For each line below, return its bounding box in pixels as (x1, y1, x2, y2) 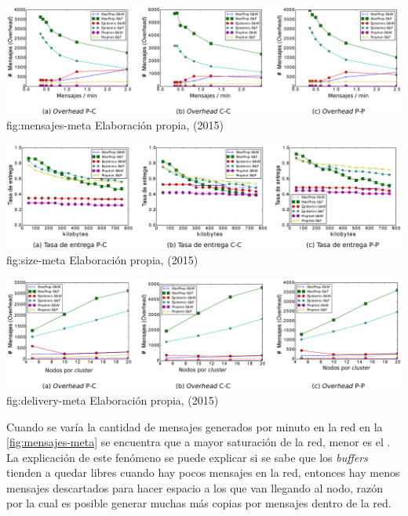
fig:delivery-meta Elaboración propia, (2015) (6, 391, 219, 408)
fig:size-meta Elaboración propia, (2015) (6, 251, 199, 267)
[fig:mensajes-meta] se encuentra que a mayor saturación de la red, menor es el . (6, 434, 391, 450)
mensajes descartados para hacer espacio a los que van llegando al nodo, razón (6, 479, 384, 496)
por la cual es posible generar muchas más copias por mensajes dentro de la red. (6, 495, 392, 511)
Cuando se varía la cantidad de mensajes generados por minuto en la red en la (6, 418, 383, 434)
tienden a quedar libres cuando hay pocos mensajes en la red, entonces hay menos (6, 464, 400, 481)
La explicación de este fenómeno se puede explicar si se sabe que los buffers (6, 449, 368, 465)
